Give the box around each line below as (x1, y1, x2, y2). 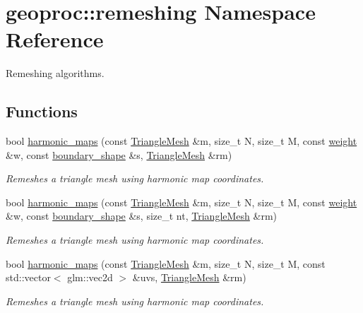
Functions (6, 100, 78, 122)
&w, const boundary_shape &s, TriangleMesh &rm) (6, 147, 232, 162)
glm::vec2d (67, 270, 113, 285)
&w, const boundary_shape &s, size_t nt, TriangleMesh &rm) (6, 208, 277, 223)
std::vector (6, 270, 51, 285)
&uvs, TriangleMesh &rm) (132, 270, 246, 285)
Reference (6, 25, 104, 54)
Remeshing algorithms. (6, 66, 105, 81)
